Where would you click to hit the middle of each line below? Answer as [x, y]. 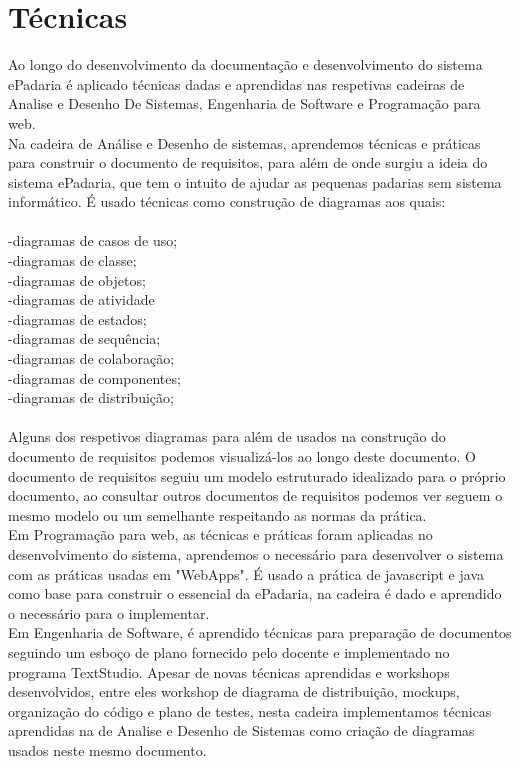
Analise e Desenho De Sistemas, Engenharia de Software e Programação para [244, 103]
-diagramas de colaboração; [91, 358]
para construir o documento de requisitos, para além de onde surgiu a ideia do [248, 162]
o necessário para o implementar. [109, 612]
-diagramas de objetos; [77, 279]
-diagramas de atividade [81, 299]
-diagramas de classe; [72, 260]
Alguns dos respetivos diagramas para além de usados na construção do [227, 436]
